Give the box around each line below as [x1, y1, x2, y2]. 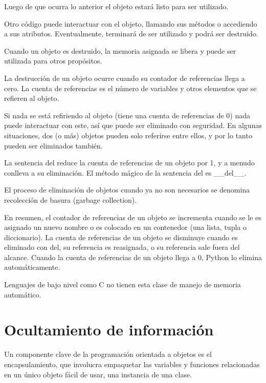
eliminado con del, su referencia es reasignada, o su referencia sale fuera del [4, 242, 240, 252]
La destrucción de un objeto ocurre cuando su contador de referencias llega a [4, 72, 245, 83]
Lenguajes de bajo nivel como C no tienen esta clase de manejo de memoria [4, 279, 241, 290]
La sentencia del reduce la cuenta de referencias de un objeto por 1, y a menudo [4, 157, 255, 168]
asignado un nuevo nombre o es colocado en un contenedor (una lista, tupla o [4, 222, 247, 232]
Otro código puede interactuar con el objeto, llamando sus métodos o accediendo [4, 18, 257, 29]
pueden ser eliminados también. [4, 140, 103, 151]
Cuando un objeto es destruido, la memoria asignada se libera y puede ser [4, 45, 236, 56]
